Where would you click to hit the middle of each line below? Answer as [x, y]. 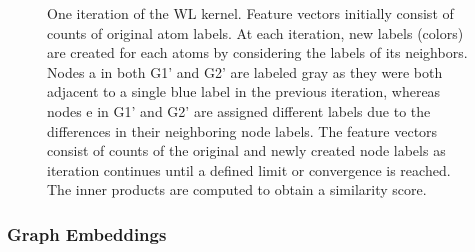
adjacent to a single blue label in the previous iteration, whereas [244, 91]
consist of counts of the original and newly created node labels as [246, 150]
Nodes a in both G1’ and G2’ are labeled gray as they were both [245, 71]
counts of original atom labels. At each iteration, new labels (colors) [255, 32]
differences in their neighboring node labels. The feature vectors [242, 130]
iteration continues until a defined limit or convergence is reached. [249, 169]
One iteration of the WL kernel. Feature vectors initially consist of [250, 13]
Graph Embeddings [87, 233]
